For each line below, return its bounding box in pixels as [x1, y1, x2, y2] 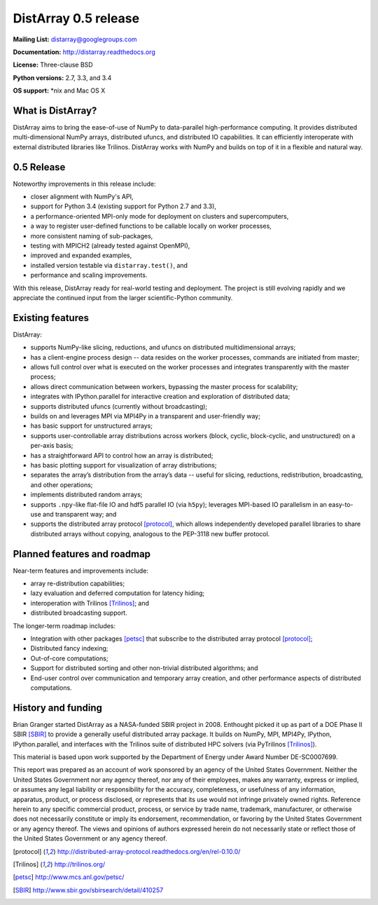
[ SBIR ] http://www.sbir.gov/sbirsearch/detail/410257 [13, 885, 164, 894]
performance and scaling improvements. [30, 271, 148, 280]
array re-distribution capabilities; [30, 579, 125, 588]
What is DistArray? [13, 104, 97, 116]
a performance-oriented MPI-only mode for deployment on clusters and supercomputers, [30, 212, 289, 220]
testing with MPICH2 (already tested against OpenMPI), [30, 242, 190, 250]
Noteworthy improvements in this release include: [13, 179, 156, 188]
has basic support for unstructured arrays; [30, 421, 153, 430]
